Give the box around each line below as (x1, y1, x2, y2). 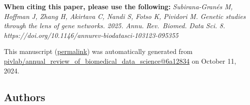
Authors (4, 89, 46, 104)
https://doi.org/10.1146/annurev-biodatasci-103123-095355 (4, 30, 179, 40)
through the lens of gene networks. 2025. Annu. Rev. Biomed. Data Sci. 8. (4, 20, 225, 31)
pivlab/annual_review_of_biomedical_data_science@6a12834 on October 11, (4, 55, 236, 66)
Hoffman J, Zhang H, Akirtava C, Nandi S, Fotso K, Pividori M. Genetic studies (4, 11, 246, 21)
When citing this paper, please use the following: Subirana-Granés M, (4, 1, 233, 11)
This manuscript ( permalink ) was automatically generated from (4, 46, 193, 56)
